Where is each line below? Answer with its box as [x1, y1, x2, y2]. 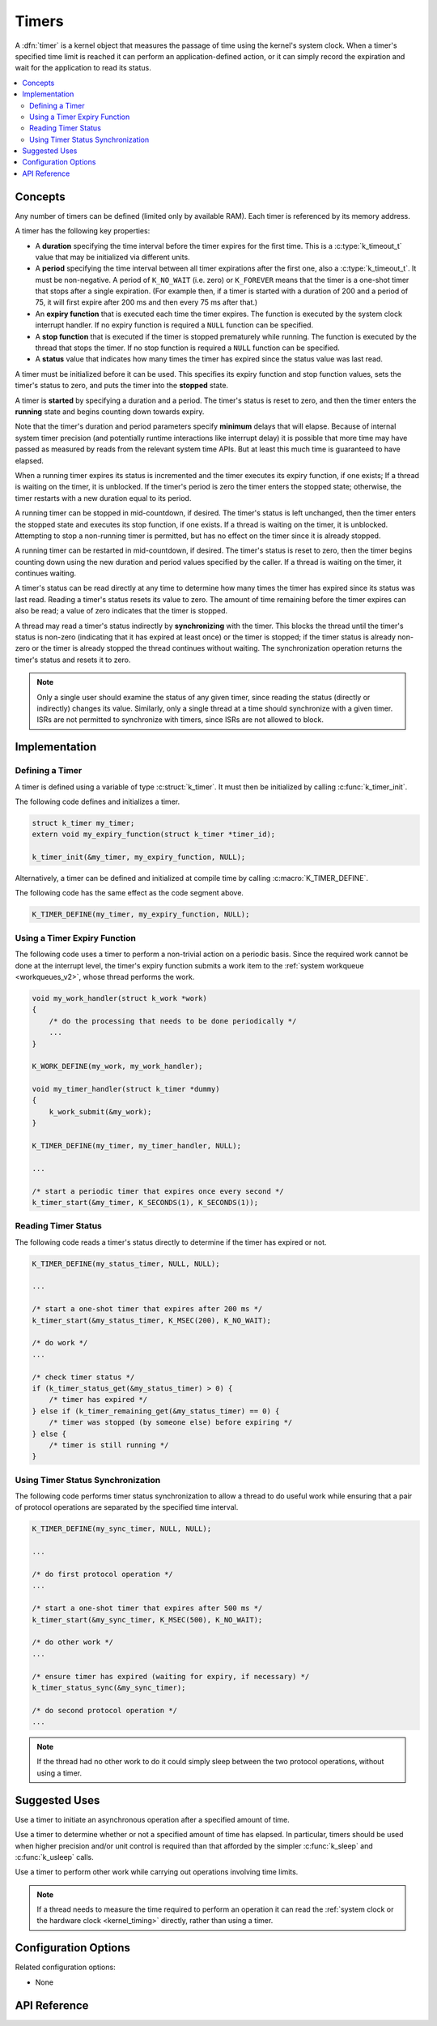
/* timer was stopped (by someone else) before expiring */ [49, 1418, 293, 1427]
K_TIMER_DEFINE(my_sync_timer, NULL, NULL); [32, 1524, 212, 1533]
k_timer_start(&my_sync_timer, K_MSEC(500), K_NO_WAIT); [32, 1615, 263, 1624]
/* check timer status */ [32, 1372, 135, 1382]
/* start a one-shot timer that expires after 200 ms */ [32, 1305, 263, 1314]
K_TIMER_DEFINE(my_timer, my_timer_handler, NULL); [32, 1141, 242, 1151]
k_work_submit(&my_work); [49, 1107, 152, 1116]
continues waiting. [15, 568, 77, 579]
